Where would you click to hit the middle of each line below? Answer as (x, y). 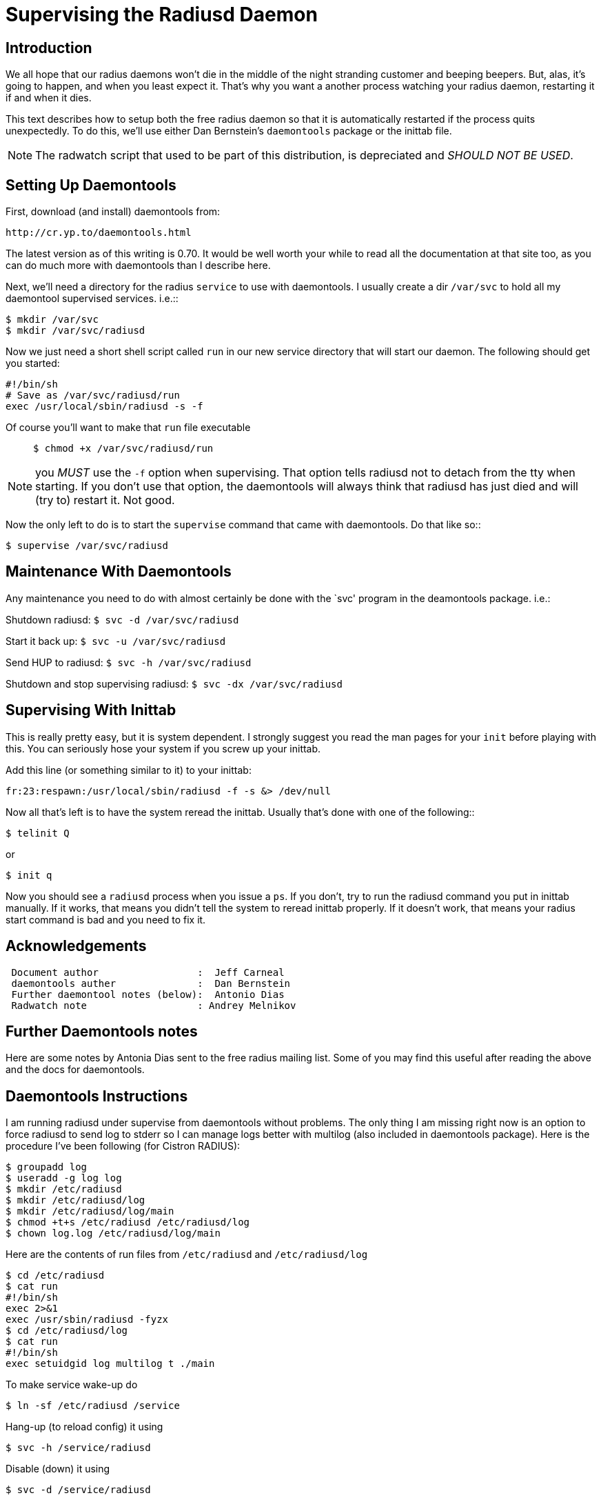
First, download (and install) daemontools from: (113, 212)
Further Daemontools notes (102, 1031)
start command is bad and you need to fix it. (106, 919)
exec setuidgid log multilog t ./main (110, 1364)
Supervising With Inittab (91, 710)
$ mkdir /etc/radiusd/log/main (90, 1211)
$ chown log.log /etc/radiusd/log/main (113, 1233)
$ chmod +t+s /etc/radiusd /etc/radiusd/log (128, 1222)
